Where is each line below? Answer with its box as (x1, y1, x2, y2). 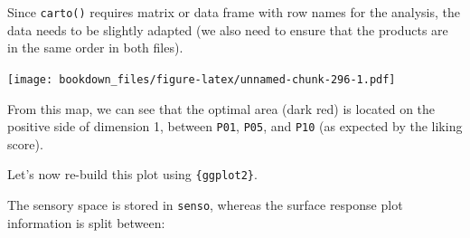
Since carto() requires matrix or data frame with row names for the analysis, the (7, 3, 461, 21)
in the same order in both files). (7, 38, 183, 57)
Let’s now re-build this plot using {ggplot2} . (7, 165, 258, 184)
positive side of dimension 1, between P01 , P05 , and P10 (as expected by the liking (7, 117, 463, 136)
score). (7, 134, 43, 153)
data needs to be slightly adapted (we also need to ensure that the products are (7, 20, 448, 39)
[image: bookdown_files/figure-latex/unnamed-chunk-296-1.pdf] (7, 72, 396, 86)
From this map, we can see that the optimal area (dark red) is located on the (7, 99, 436, 118)
